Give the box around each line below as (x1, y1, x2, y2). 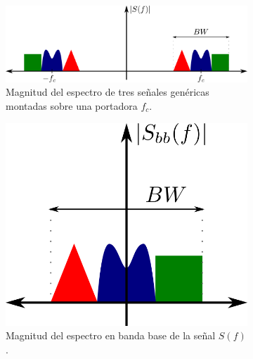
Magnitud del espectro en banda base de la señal (6, 328, 216, 343)
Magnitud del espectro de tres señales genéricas (6, 84, 209, 99)
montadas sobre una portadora (6, 99, 138, 113)
